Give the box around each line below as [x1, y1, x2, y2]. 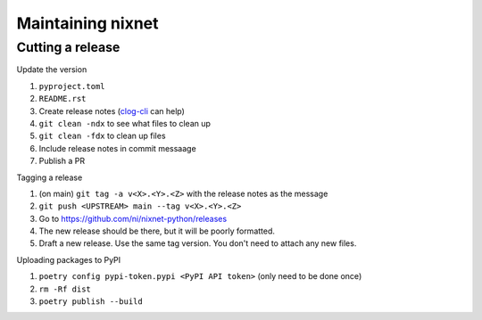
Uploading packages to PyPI [16, 254, 121, 265]
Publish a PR [38, 156, 85, 167]
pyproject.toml [38, 81, 106, 91]
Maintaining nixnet [16, 13, 159, 33]
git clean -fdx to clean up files [38, 130, 166, 142]
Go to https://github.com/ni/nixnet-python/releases [38, 213, 228, 224]
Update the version [16, 64, 87, 75]
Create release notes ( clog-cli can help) [38, 105, 185, 116]
